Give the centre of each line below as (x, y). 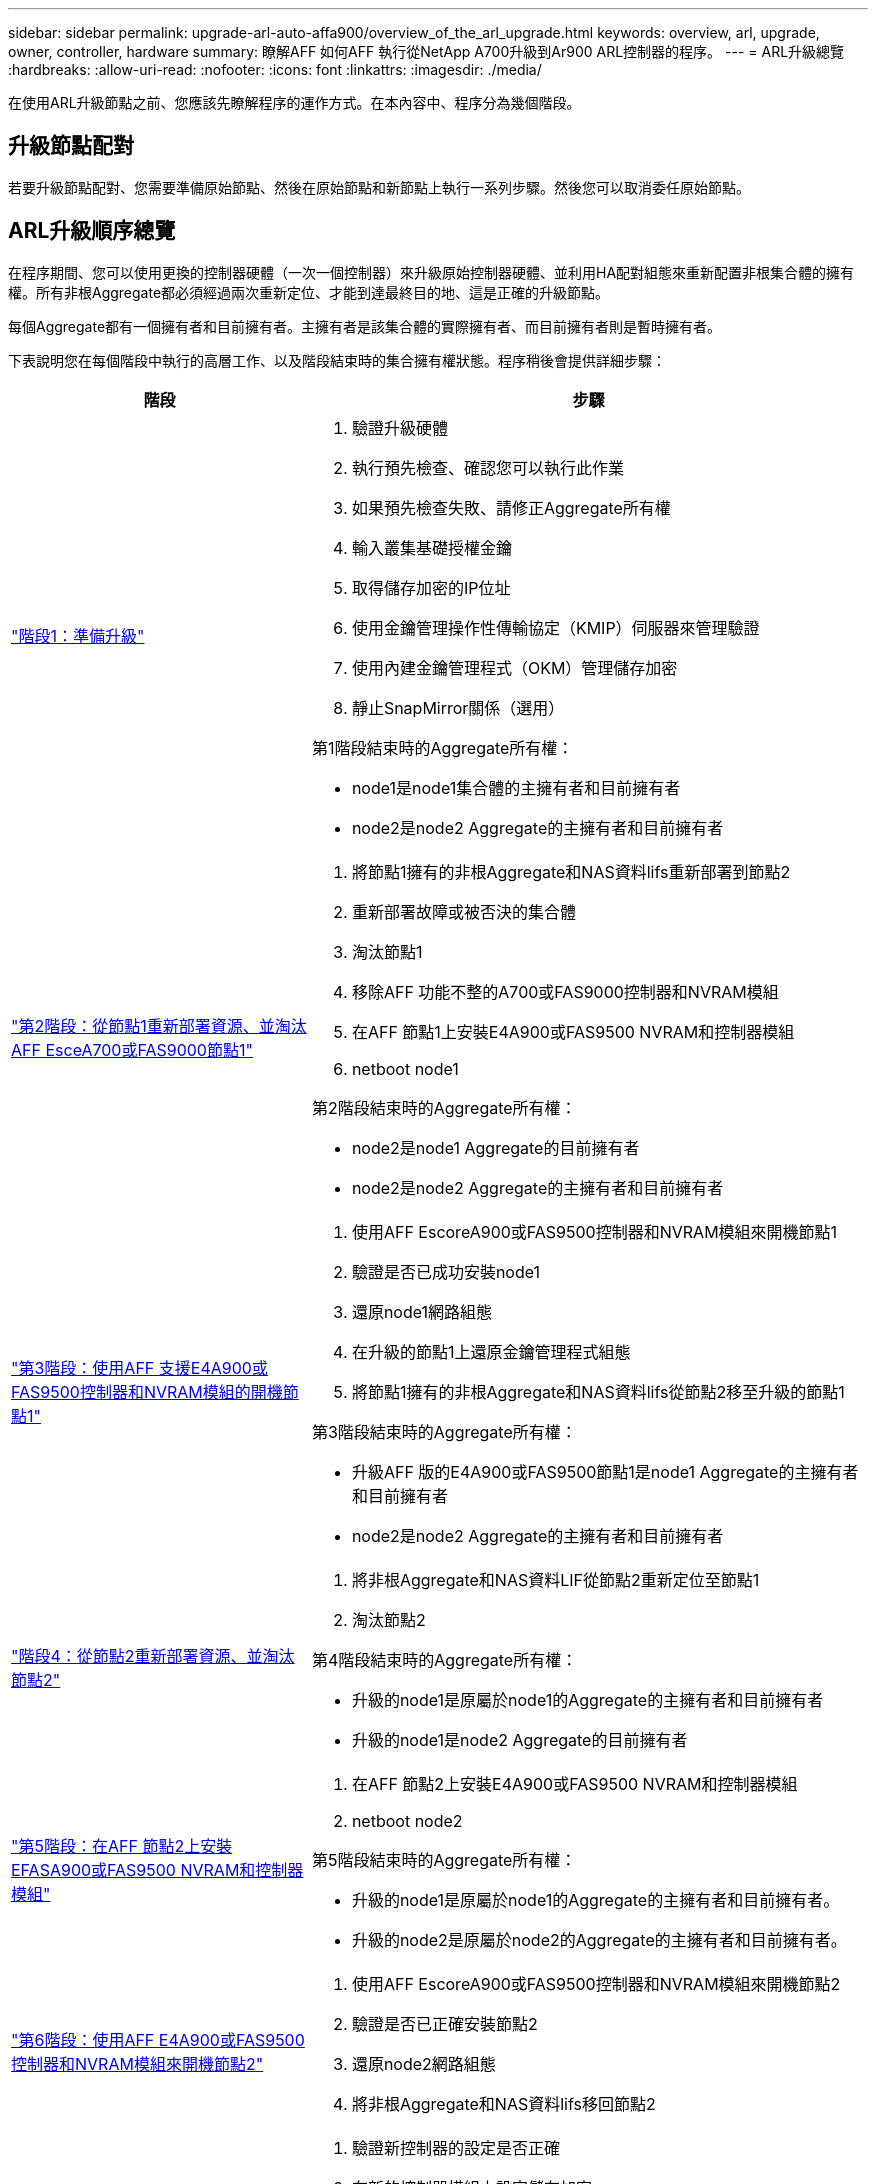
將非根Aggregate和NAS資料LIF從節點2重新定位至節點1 (555, 1579)
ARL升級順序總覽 (92, 231)
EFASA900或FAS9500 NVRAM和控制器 (157, 1869)
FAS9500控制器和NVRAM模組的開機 (147, 1391)
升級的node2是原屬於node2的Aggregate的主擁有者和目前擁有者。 (599, 1939)
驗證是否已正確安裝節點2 (444, 2023)
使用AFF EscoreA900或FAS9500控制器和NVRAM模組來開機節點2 (596, 1983)
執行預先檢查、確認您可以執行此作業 (487, 467)
